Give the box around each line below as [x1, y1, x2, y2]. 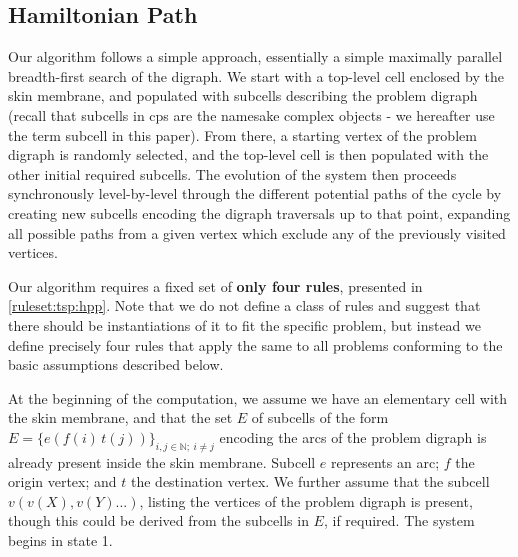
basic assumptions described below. [8, 354, 224, 375]
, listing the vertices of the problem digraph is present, [139, 490, 473, 511]
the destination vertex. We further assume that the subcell [130, 471, 490, 492]
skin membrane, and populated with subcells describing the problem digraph [8, 85, 478, 106]
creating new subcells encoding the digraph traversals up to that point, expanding [8, 202, 511, 223]
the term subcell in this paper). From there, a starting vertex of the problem [8, 124, 477, 145]
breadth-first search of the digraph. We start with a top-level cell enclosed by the [8, 65, 504, 86]
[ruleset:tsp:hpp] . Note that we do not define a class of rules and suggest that [8, 295, 481, 316]
